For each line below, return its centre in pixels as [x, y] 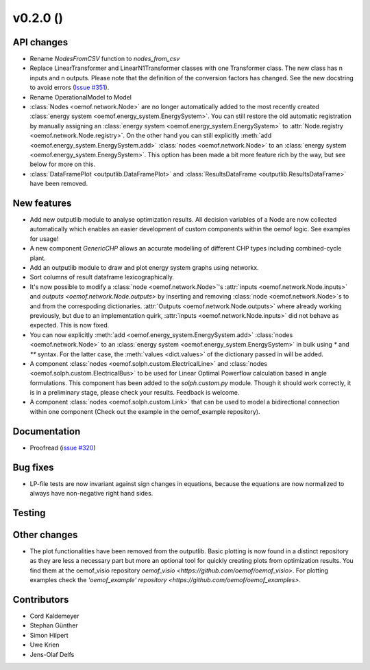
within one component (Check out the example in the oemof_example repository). [145, 411]
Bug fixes [33, 467]
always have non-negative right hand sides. [91, 494]
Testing [29, 512]
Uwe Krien [45, 645]
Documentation [47, 431]
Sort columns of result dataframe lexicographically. [102, 277]
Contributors [41, 600]
